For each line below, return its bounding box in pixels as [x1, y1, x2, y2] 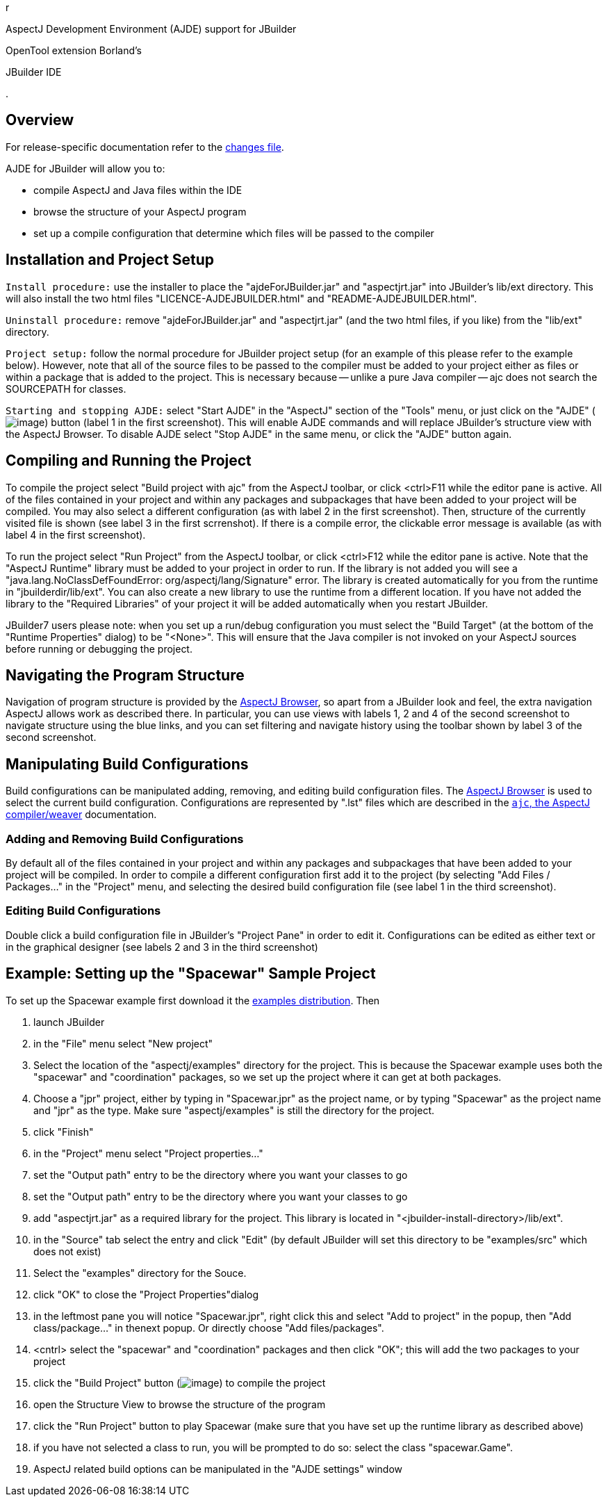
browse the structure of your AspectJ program [33, 205, 247, 218]
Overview [6, 111, 74, 129]
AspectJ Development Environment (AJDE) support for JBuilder [6, 23, 297, 35]
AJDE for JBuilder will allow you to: [6, 162, 165, 174]
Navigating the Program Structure [6, 666, 245, 684]
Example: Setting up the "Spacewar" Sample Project [6, 965, 376, 983]
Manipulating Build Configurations [6, 755, 249, 773]
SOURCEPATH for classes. [6, 382, 126, 395]
